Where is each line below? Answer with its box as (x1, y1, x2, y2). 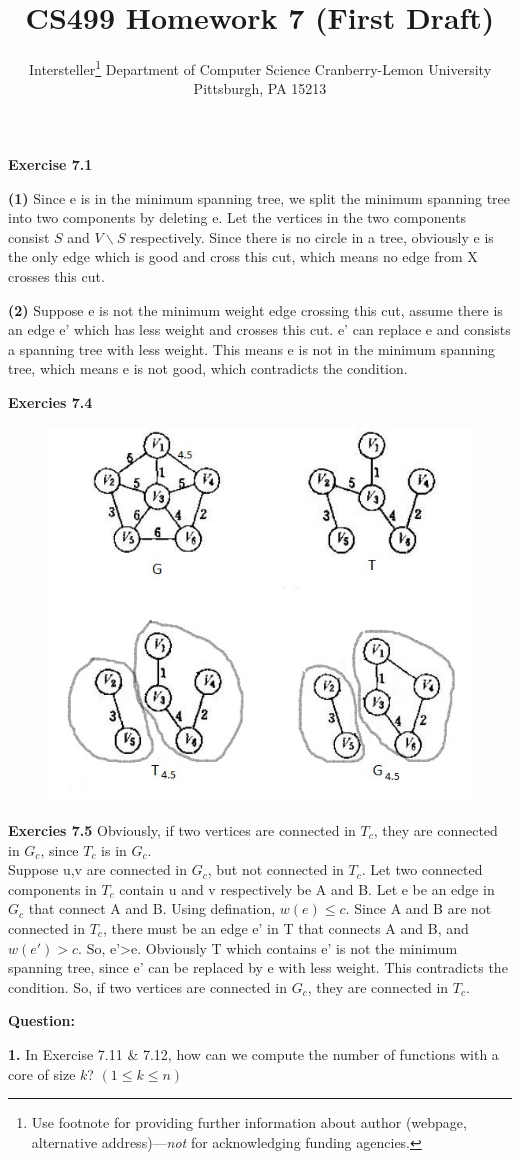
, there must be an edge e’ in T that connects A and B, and (102, 917, 469, 938)
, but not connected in (207, 859, 344, 880)
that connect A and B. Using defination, (28, 898, 276, 919)
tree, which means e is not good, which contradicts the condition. (8, 358, 408, 379)
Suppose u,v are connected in (8, 859, 188, 880)
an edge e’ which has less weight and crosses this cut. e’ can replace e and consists (8, 319, 511, 340)
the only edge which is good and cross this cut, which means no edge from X (8, 246, 478, 267)
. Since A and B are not (345, 898, 492, 919)
